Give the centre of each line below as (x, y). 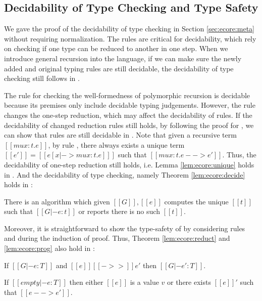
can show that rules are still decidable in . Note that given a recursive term (120, 135)
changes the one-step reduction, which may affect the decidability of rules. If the (128, 115)
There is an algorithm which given (57, 201)
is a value (144, 282)
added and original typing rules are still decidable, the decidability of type (119, 68)
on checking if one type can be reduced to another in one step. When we (116, 48)
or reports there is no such (119, 211)
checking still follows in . (42, 78)
